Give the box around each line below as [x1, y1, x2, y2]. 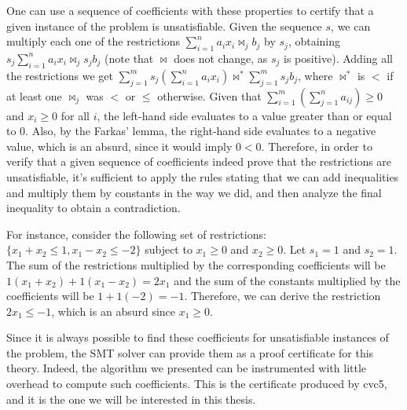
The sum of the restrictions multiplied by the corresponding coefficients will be [6, 256, 386, 273]
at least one [6, 87, 62, 104]
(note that [104, 49, 154, 66]
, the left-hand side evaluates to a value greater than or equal [97, 107, 392, 123]
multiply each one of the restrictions [6, 33, 181, 49]
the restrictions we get [6, 67, 113, 83]
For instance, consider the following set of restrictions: [6, 225, 266, 242]
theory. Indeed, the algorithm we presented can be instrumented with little [6, 360, 367, 376]
